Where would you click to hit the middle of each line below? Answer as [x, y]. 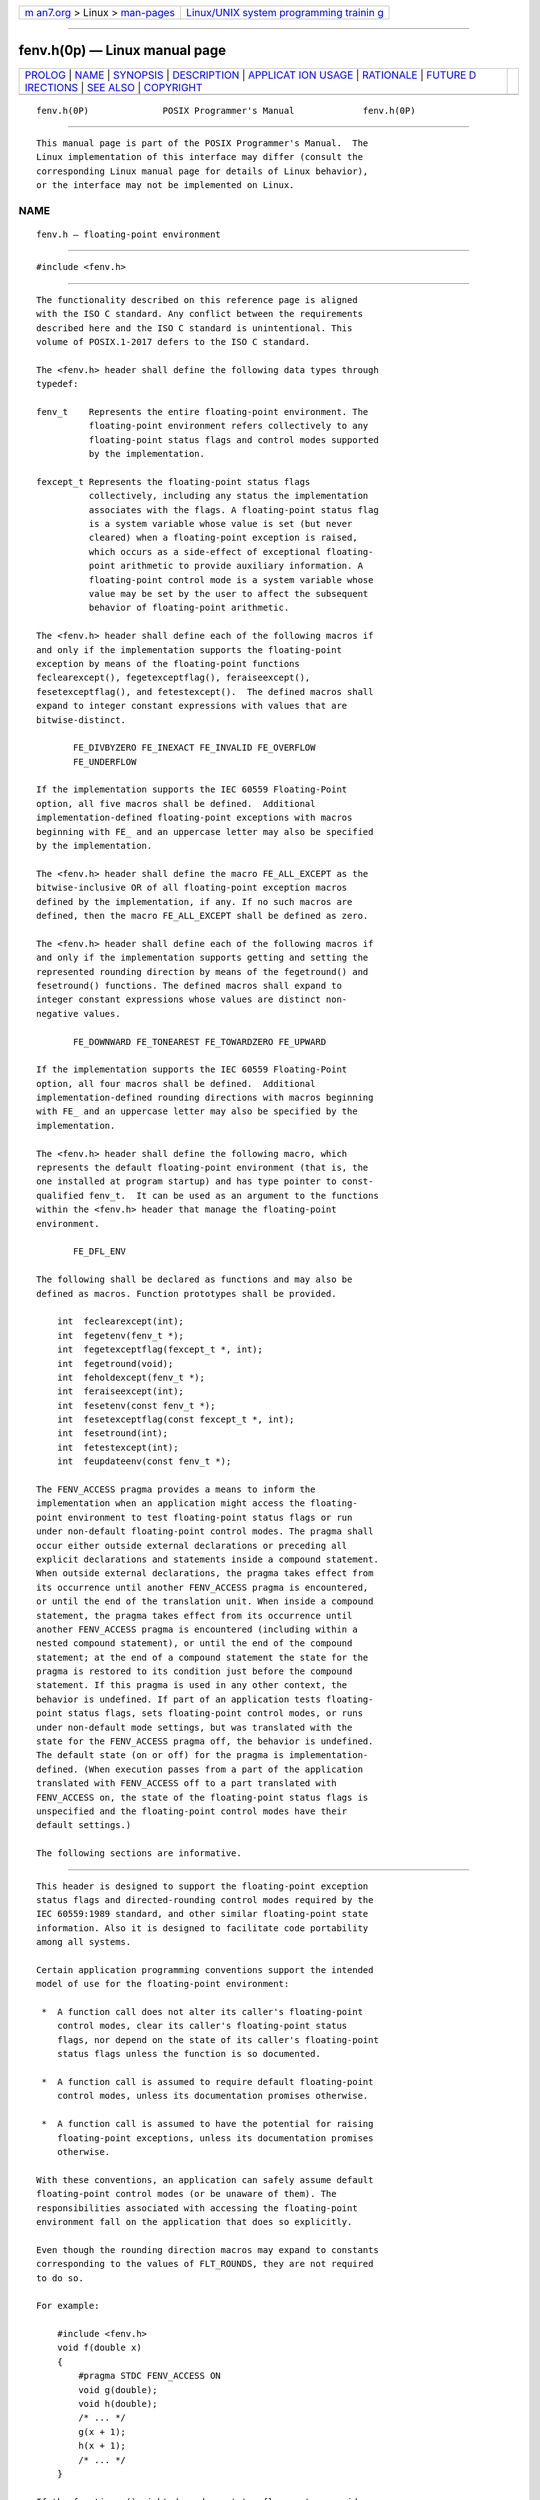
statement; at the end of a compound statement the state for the [202, 1657]
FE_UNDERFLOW [105, 761]
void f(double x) [99, 2348]
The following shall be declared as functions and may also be [194, 1279]
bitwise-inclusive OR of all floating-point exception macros [192, 888]
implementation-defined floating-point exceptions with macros [194, 818]
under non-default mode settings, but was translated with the [194, 1727]
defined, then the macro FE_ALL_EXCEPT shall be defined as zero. [202, 915]
